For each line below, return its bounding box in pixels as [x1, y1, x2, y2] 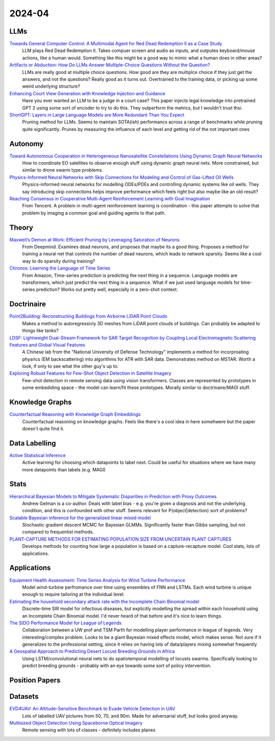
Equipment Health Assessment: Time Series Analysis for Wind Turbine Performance [9, 577, 185, 583]
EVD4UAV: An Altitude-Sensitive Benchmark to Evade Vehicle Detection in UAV [9, 706, 176, 712]
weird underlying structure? [22, 83, 80, 89]
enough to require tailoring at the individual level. [22, 591, 125, 597]
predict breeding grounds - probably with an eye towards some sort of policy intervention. [22, 663, 211, 669]
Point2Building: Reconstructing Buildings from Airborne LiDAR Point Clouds [9, 313, 168, 320]
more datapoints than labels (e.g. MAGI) [22, 466, 106, 472]
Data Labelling [9, 439, 56, 447]
